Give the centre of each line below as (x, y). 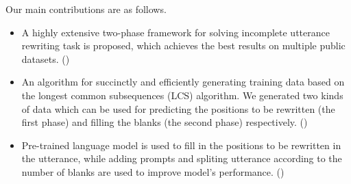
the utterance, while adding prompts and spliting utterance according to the (182, 158)
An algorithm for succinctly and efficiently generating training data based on (183, 82)
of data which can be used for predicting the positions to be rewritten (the (178, 108)
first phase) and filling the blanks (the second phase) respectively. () (165, 122)
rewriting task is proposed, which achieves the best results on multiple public (183, 45)
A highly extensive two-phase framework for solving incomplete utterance (175, 32)
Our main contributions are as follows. (86, 9)
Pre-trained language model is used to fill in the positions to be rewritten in (181, 145)
